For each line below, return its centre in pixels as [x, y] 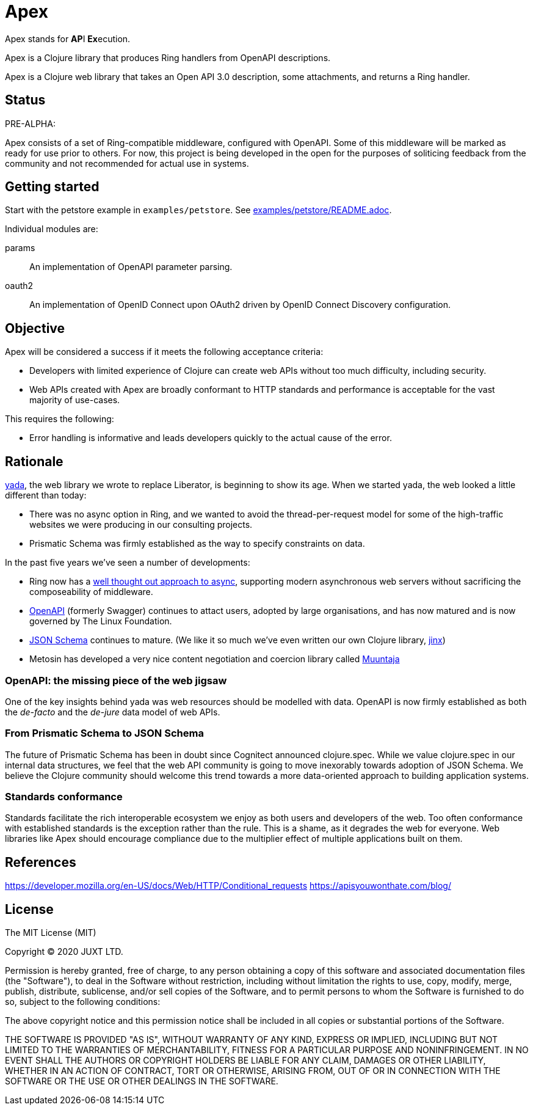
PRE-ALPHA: [30, 123]
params [20, 248]
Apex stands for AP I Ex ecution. [68, 38]
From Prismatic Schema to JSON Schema [104, 733]
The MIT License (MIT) [51, 933]
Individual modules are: [52, 229]
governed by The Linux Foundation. [101, 621]
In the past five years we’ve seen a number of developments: [128, 563]
